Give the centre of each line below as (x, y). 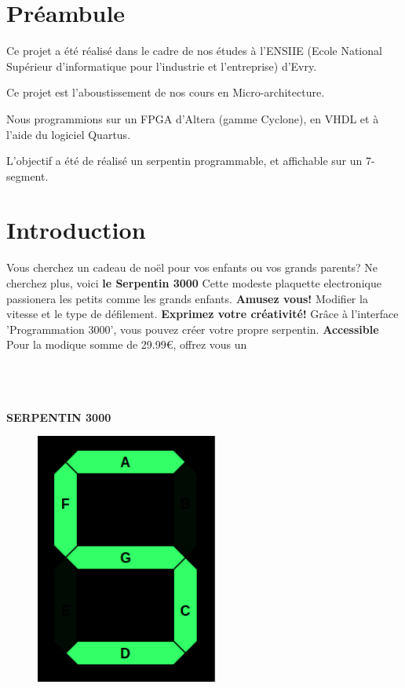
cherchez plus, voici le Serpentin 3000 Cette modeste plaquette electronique (194, 283)
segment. (27, 176)
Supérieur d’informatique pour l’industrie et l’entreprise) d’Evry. (162, 66)
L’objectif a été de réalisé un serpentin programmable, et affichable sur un (184, 161)
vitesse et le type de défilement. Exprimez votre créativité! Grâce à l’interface (202, 314)
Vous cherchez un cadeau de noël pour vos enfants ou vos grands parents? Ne (192, 267)
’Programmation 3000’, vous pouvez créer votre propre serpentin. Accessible (193, 329)
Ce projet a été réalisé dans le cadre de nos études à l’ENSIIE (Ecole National (194, 51)
